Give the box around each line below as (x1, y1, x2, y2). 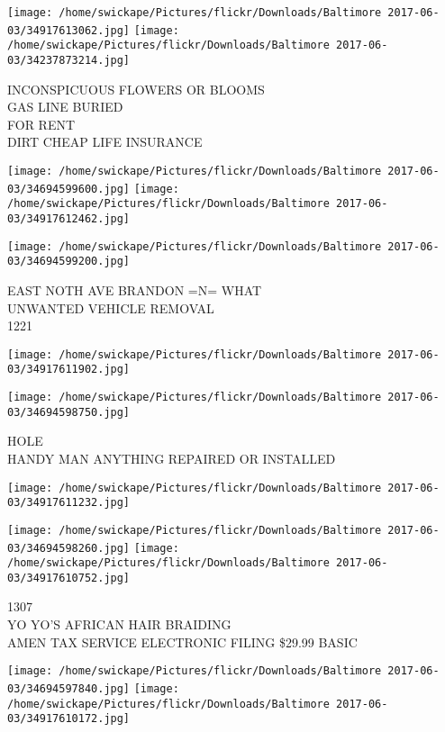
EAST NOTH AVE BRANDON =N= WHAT (7, 280, 262, 299)
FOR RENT (7, 114, 76, 133)
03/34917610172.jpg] (7, 712, 131, 726)
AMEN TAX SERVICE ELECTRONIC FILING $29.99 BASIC (7, 632, 358, 651)
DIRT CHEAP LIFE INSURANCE (7, 132, 203, 151)
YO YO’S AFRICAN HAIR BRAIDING (7, 615, 232, 634)
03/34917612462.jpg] (7, 212, 131, 225)
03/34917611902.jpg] (7, 363, 131, 376)
